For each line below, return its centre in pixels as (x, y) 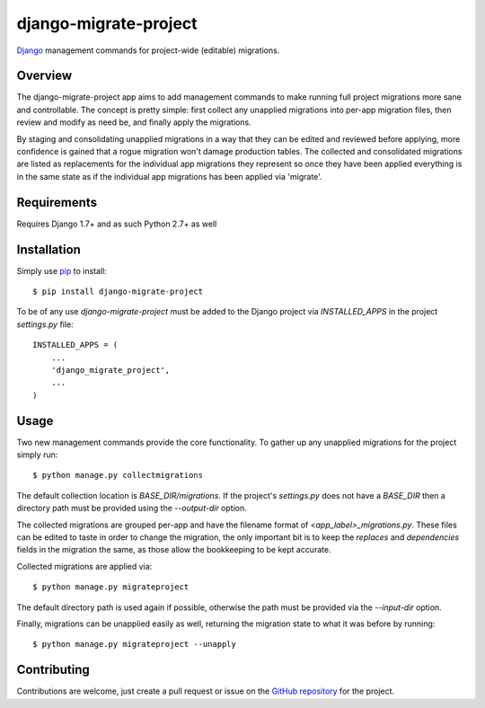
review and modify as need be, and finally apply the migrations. (134, 122)
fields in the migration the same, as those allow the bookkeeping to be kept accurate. (174, 550)
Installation (48, 249)
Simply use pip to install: (62, 270)
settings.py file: (45, 324)
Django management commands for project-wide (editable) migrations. (148, 50)
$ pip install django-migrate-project (118, 292)
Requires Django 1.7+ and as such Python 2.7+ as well (117, 224)
